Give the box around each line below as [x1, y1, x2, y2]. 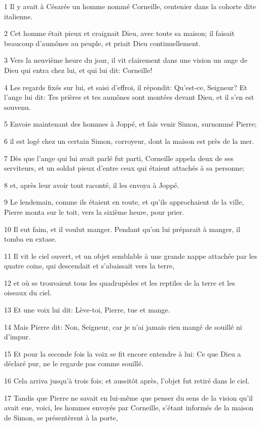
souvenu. [4, 101, 31, 112]
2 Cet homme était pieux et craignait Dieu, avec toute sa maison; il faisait [4, 28, 235, 38]
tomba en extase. [4, 234, 57, 244]
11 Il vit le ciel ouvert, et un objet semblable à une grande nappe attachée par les [4, 250, 257, 261]
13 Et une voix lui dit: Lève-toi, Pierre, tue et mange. [4, 304, 170, 315]
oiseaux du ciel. [4, 287, 52, 298]
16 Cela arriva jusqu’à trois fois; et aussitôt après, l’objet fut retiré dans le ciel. [4, 375, 250, 386]
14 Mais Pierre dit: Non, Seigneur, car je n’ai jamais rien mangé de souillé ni [4, 321, 242, 332]
